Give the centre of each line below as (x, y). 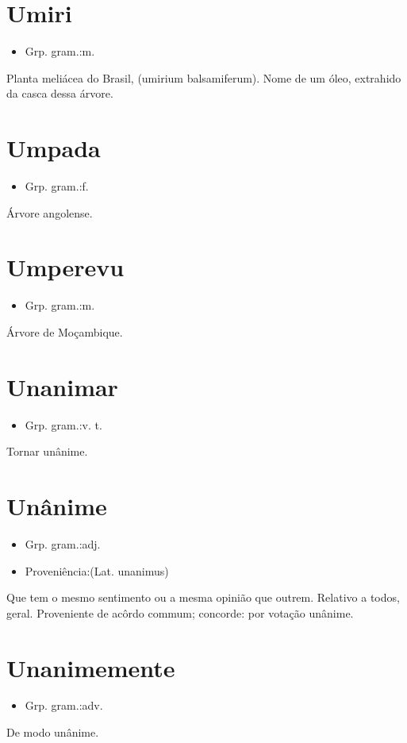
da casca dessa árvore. (60, 93)
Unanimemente (91, 667)
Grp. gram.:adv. (64, 705)
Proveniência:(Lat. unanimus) (97, 570)
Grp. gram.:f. (57, 186)
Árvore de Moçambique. (65, 331)
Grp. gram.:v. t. (63, 424)
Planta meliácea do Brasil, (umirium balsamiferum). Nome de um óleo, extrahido (204, 77)
